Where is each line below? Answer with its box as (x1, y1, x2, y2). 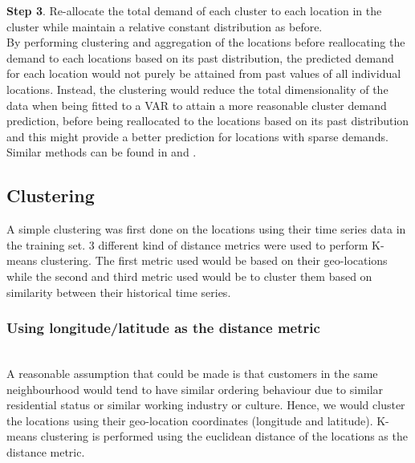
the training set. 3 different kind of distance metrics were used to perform (6, 236, 368, 253)
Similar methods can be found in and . (6, 144, 197, 160)
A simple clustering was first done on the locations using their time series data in (6, 221, 406, 238)
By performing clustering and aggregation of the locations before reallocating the (6, 34, 405, 51)
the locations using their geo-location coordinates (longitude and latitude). (6, 412, 373, 428)
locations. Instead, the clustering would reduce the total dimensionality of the (6, 80, 389, 97)
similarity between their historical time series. (6, 283, 231, 300)
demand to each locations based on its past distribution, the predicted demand (6, 49, 394, 66)
